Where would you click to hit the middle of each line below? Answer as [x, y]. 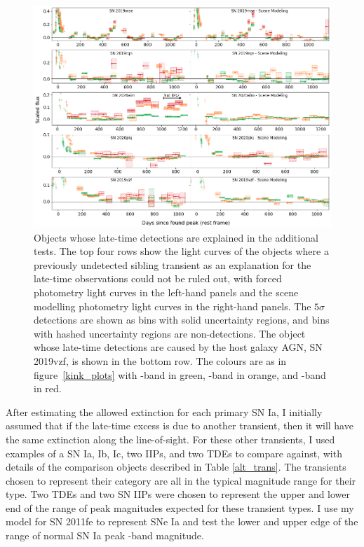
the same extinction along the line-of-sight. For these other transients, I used [170, 439]
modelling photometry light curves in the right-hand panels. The [173, 306]
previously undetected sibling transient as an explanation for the [173, 264]
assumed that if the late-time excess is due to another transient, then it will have [180, 425]
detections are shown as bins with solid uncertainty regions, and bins [182, 320]
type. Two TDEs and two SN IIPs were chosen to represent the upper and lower [178, 494]
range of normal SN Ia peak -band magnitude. [105, 535]
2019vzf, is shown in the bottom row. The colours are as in [160, 360]
